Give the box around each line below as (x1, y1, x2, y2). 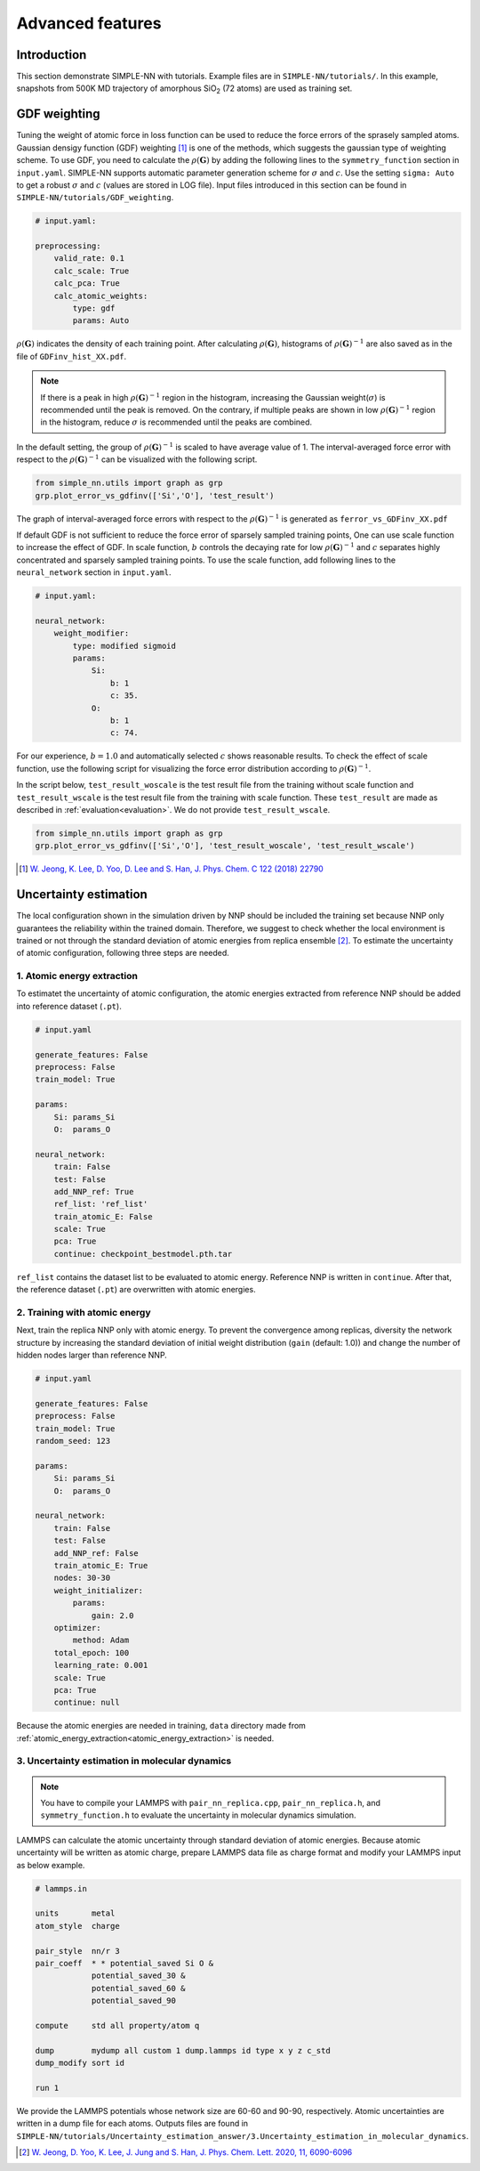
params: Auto (72, 316, 130, 326)
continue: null (53, 1697, 120, 1708)
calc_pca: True (53, 279, 120, 288)
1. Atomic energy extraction (16, 970, 138, 983)
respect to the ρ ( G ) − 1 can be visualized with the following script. (16, 453, 258, 465)
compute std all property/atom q (35, 2021, 200, 2030)
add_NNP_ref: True (53, 1187, 134, 1196)
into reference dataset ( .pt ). (16, 1000, 122, 1011)
